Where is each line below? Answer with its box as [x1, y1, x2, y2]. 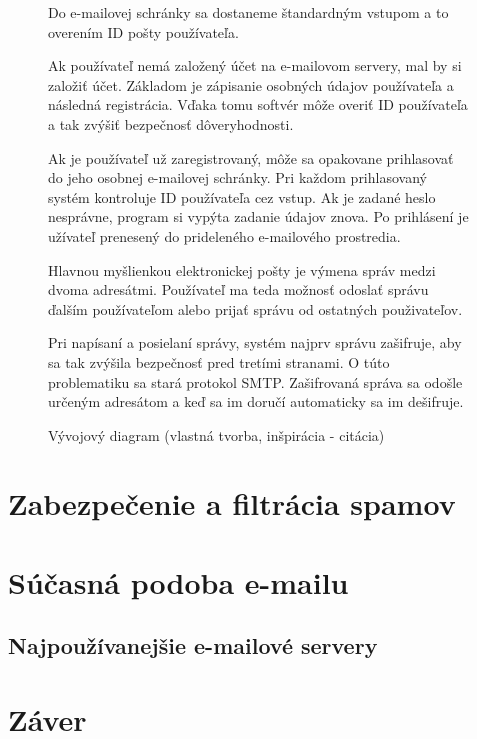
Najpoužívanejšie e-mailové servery [8, 630, 378, 661]
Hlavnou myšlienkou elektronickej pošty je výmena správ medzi [48, 259, 436, 280]
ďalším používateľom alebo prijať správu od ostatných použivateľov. [48, 298, 463, 319]
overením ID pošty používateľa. [48, 21, 239, 42]
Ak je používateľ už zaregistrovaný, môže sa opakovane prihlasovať [48, 147, 454, 168]
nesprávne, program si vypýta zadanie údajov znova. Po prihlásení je [48, 206, 469, 227]
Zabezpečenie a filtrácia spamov [8, 483, 456, 524]
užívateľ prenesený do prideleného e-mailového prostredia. [48, 225, 401, 246]
